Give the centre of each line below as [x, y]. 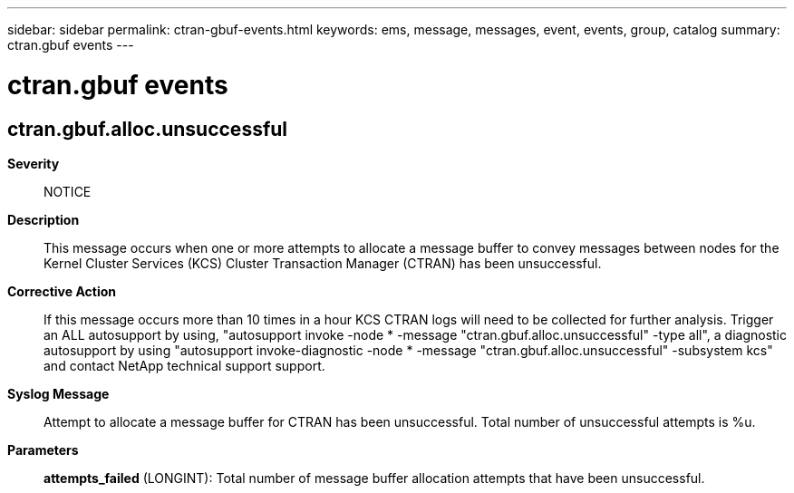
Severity [34, 163]
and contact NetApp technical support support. [184, 365]
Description [44, 219]
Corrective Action [62, 291]
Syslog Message [58, 393]
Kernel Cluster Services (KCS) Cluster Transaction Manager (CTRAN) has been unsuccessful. [323, 263]
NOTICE [68, 191]
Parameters [43, 449]
